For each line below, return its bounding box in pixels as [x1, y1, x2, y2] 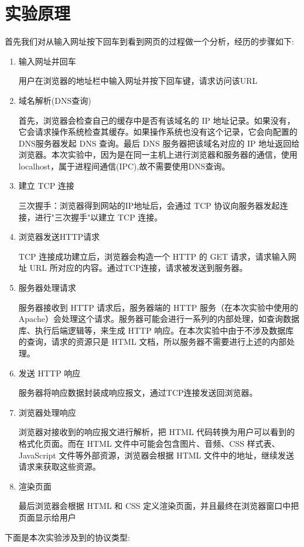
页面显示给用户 [18, 511, 76, 523]
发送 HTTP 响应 [18, 366, 81, 379]
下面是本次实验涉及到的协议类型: [5, 531, 130, 543]
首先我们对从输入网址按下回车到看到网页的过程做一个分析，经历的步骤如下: [5, 35, 294, 47]
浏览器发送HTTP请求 [18, 230, 100, 243]
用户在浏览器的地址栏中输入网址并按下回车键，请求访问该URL [18, 74, 258, 87]
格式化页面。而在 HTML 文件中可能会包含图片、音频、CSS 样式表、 [18, 437, 280, 449]
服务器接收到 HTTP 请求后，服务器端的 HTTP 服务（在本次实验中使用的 [18, 301, 298, 313]
